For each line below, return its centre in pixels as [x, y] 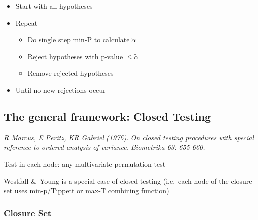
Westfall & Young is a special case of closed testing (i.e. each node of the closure [128, 180]
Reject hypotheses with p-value [75, 56]
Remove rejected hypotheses [70, 73]
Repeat [27, 23]
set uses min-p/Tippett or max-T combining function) [87, 190]
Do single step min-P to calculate [78, 40]
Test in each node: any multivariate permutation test [85, 164]
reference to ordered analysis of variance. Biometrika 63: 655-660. [105, 147]
